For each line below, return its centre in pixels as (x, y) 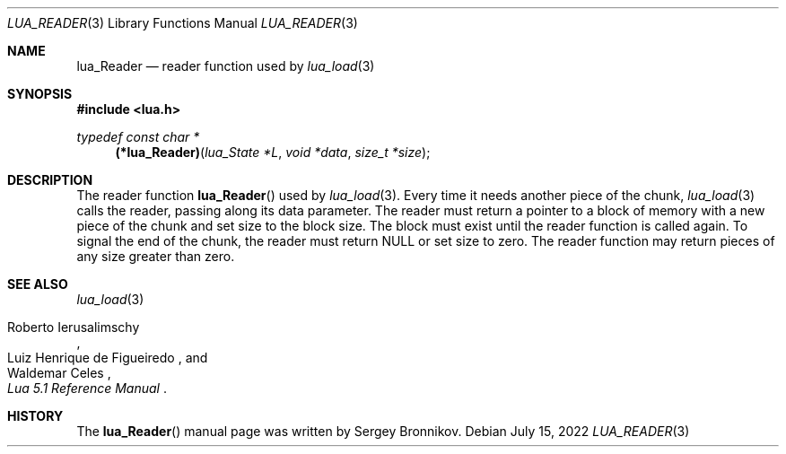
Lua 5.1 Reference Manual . (87, 388)
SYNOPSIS (40, 94)
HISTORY (35, 416)
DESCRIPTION (50, 180)
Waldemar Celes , (59, 373)
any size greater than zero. (156, 256)
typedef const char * (138, 137)
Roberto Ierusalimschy (74, 327)
